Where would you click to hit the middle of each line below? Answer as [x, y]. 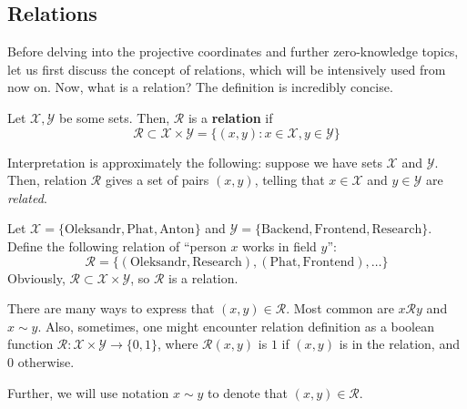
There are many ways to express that [111, 308]
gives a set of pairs [157, 180]
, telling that [289, 180]
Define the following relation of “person [117, 245]
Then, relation [47, 180]
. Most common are [340, 308]
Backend [285, 230]
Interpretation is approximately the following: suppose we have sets [195, 162]
